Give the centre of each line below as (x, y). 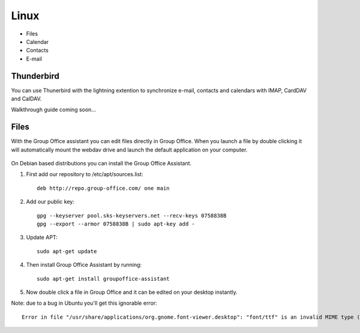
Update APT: (42, 237)
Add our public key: (50, 202)
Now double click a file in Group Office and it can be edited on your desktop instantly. (132, 292)
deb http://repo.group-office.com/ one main (103, 188)
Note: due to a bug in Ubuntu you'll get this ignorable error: (84, 303)
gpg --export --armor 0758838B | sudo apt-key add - (116, 224)
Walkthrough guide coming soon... (53, 110)
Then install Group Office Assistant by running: (84, 265)
